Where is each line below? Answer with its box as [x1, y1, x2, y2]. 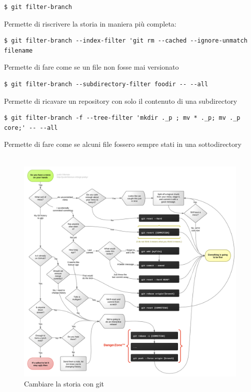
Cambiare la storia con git [24, 378, 104, 388]
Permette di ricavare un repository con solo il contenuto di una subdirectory [4, 95, 237, 106]
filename [4, 47, 33, 54]
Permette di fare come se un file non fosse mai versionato [4, 62, 179, 72]
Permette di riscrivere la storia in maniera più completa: [4, 18, 176, 29]
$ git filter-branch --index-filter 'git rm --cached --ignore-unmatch [4, 37, 247, 45]
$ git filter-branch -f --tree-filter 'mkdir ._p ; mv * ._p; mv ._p [4, 114, 240, 122]
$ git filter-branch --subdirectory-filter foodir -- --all [4, 80, 208, 88]
